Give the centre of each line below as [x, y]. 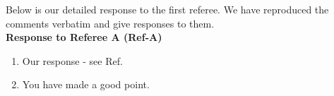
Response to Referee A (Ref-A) [84, 37]
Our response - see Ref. [72, 60]
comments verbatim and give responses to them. [110, 23]
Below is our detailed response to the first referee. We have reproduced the [167, 9]
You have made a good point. [86, 84]
